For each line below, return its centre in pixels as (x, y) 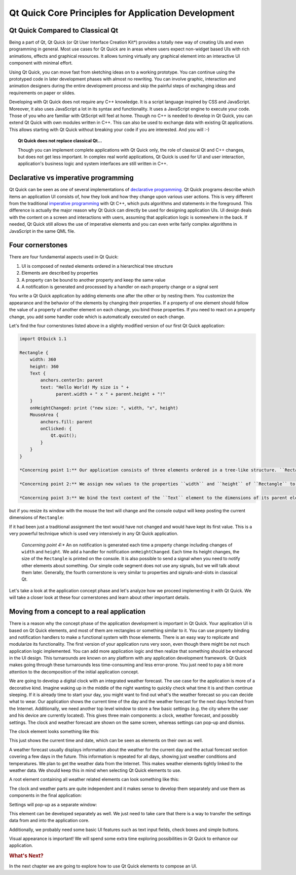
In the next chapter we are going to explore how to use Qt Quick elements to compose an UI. (103, 866)
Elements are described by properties (60, 273)
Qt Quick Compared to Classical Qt (64, 30)
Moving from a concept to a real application (77, 612)
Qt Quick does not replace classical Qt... (60, 141)
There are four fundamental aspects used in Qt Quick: (64, 257)
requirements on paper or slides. (42, 93)
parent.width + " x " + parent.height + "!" (111, 394)
